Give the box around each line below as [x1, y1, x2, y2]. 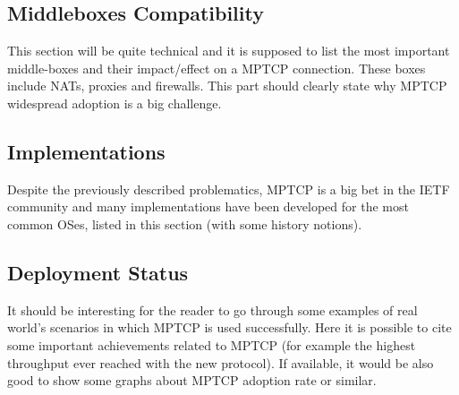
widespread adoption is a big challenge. [7, 93, 222, 112]
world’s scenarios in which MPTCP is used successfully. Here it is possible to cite [7, 318, 452, 337]
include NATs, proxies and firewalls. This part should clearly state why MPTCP [7, 76, 447, 95]
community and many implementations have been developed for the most [7, 197, 409, 216]
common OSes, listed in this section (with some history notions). [7, 214, 362, 233]
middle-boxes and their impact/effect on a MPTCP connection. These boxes [7, 58, 426, 77]
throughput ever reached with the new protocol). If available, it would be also [7, 353, 434, 372]
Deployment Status [7, 258, 189, 286]
